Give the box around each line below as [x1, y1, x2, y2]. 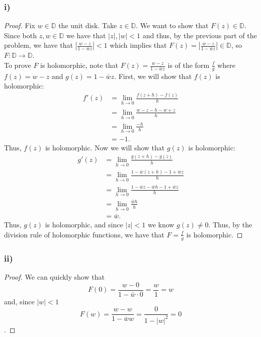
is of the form [167, 60, 210, 70]
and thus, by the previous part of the [142, 30, 257, 40]
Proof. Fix [4, 20, 35, 31]
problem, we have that [4, 40, 73, 50]
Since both [4, 30, 37, 40]
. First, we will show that [114, 70, 192, 81]
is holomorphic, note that [40, 60, 118, 70]
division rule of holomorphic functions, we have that [4, 229, 164, 239]
